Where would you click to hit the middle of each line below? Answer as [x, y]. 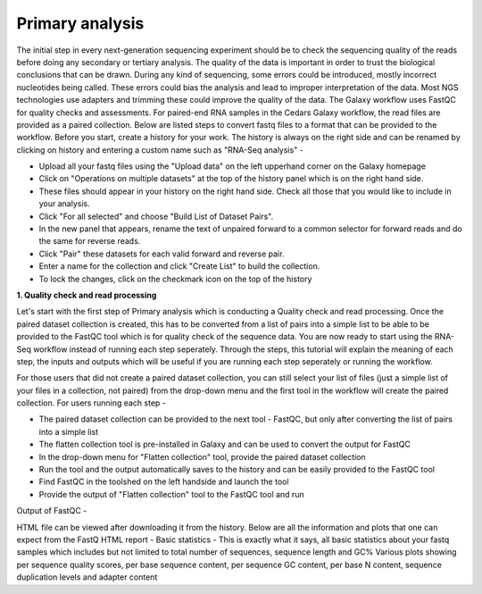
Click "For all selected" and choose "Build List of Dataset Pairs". [156, 216]
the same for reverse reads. [90, 241]
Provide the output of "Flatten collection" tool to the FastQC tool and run [171, 494]
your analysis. [64, 204]
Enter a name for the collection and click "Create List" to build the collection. [179, 266]
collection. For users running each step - [91, 403]
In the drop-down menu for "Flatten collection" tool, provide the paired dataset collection [202, 456]
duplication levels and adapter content [87, 577]
